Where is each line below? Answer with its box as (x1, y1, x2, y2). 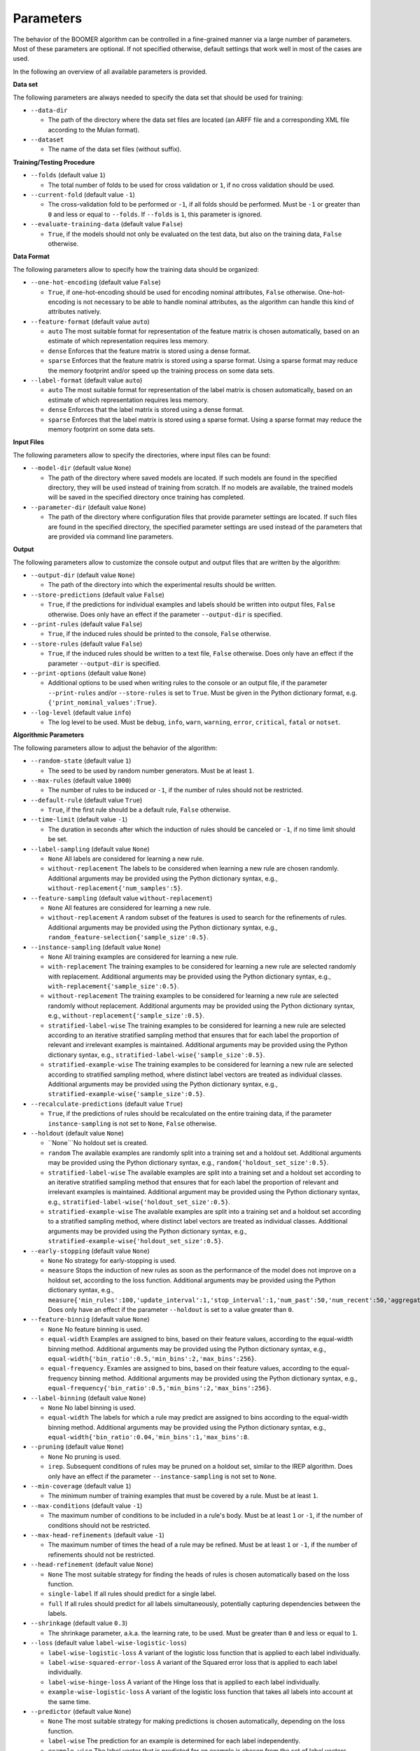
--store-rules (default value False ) (30, 639, 143, 648)
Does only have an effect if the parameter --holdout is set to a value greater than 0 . (48, 1305, 294, 1313)
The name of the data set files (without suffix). (48, 145, 182, 153)
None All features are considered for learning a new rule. (48, 904, 211, 912)
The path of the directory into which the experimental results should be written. (48, 581, 276, 589)
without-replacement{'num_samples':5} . (48, 884, 183, 892)
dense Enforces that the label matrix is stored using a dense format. (48, 406, 244, 414)
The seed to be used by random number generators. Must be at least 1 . (48, 766, 255, 775)
